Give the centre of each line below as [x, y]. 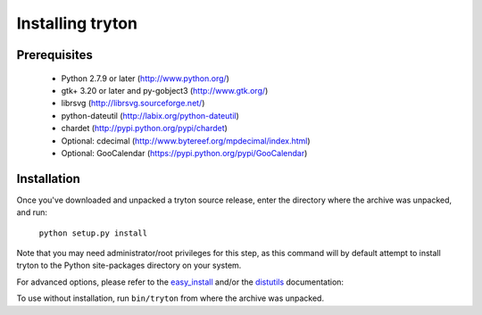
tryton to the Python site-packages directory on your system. [129, 265]
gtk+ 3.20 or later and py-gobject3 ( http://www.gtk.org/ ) [165, 90]
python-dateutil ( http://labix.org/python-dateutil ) [150, 115]
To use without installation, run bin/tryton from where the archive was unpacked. [170, 298]
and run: [32, 212]
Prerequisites [54, 55]
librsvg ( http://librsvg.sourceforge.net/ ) [133, 104]
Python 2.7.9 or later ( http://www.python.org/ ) [145, 78]
